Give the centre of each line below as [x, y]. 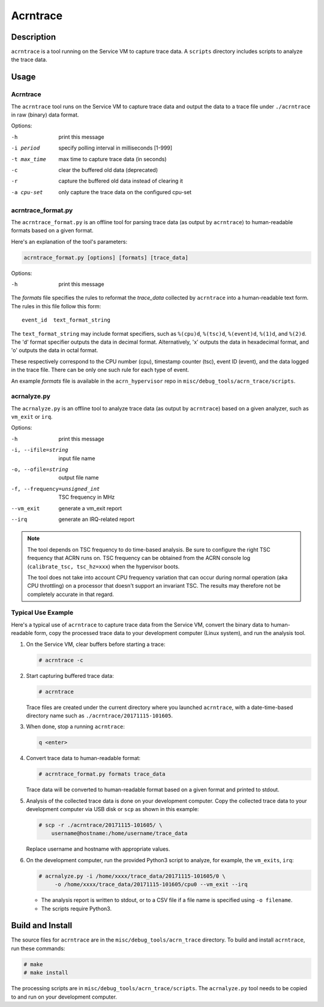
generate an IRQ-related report [97, 519]
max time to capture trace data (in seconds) [113, 159]
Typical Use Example [42, 613]
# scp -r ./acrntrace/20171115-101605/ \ [100, 825]
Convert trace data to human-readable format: [83, 758]
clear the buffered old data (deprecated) [108, 170]
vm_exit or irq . [32, 417]
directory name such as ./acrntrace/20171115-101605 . [100, 716]
